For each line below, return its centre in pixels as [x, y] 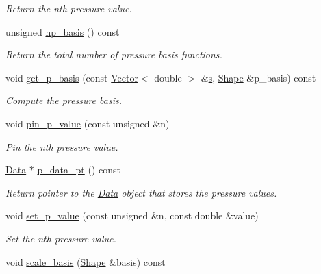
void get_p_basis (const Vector [72, 77]
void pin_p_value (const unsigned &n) [88, 123]
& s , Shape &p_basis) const [258, 77]
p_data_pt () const [79, 170]
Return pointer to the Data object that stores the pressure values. [141, 192]
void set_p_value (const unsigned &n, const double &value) [132, 215]
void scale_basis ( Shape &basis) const [86, 261]
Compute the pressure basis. [64, 100]
